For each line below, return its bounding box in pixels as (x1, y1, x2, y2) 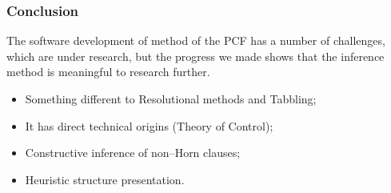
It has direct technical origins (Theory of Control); (25, 117, 273, 134)
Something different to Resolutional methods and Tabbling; (25, 90, 317, 107)
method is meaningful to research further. (6, 63, 210, 80)
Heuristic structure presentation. (25, 171, 185, 187)
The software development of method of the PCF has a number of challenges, (6, 32, 385, 49)
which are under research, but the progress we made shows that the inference (6, 47, 385, 64)
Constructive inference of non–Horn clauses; (25, 144, 241, 161)
